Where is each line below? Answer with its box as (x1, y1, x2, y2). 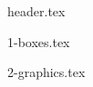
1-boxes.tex (7, 32, 70, 51)
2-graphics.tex (7, 63, 86, 82)
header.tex (7, 2, 66, 20)
